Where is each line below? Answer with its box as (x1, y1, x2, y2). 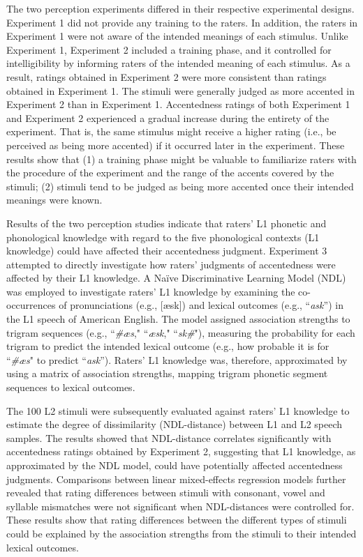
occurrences (6, 298, 56, 312)
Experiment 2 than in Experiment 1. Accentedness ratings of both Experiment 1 (6, 97, 350, 112)
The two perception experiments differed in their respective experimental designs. (6, 1, 355, 15)
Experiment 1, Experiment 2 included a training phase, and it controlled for (6, 42, 332, 56)
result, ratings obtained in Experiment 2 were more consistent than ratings (6, 69, 327, 84)
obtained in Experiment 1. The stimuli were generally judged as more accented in (6, 83, 355, 98)
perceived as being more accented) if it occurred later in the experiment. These (6, 137, 345, 152)
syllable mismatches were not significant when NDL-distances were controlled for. (6, 498, 355, 513)
